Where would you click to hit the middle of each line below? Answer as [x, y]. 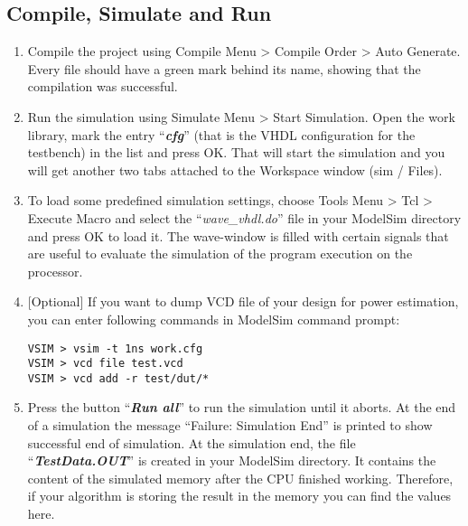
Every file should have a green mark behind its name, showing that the [224, 68]
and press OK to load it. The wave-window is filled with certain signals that [238, 235]
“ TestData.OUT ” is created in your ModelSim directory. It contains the [232, 460]
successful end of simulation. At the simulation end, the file [192, 442]
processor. [55, 271]
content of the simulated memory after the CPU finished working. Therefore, [240, 478]
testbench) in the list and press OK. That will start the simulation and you [236, 152]
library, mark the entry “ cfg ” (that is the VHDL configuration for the [221, 134]
